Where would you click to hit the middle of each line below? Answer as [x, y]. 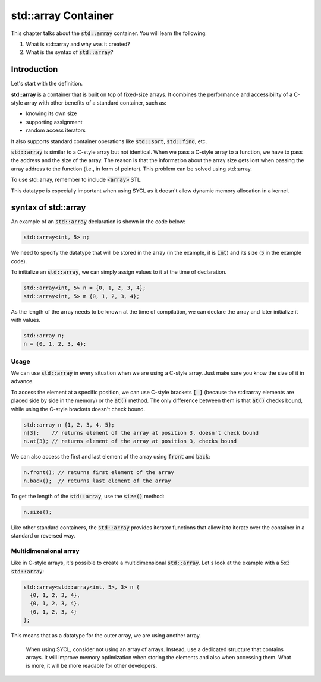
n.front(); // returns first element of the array [99, 473]
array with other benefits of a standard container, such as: [95, 103]
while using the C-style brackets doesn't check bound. [78, 409]
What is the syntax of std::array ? [70, 52]
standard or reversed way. [43, 536]
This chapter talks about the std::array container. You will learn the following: [109, 33]
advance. [22, 381]
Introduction [34, 69]
